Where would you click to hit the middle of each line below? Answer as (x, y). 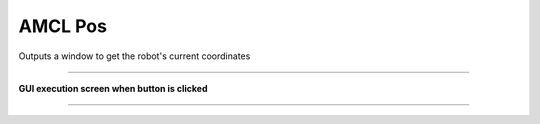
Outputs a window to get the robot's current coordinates (134, 56)
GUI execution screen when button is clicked (113, 88)
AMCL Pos (62, 26)
